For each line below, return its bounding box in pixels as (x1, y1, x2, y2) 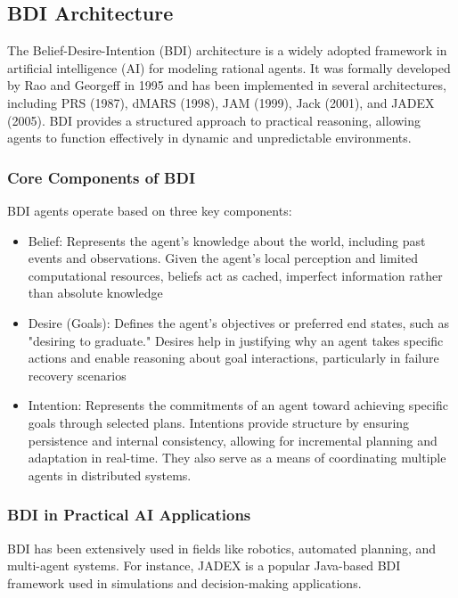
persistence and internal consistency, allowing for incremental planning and (28, 430, 438, 449)
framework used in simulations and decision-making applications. (7, 573, 362, 592)
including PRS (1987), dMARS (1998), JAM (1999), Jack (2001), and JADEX (7, 93, 435, 111)
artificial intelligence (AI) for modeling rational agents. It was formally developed (7, 58, 451, 77)
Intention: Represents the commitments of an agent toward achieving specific (28, 396, 448, 414)
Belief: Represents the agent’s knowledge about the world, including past (28, 231, 426, 250)
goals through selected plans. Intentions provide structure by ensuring (28, 413, 410, 431)
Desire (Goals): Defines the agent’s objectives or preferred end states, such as (28, 313, 450, 332)
